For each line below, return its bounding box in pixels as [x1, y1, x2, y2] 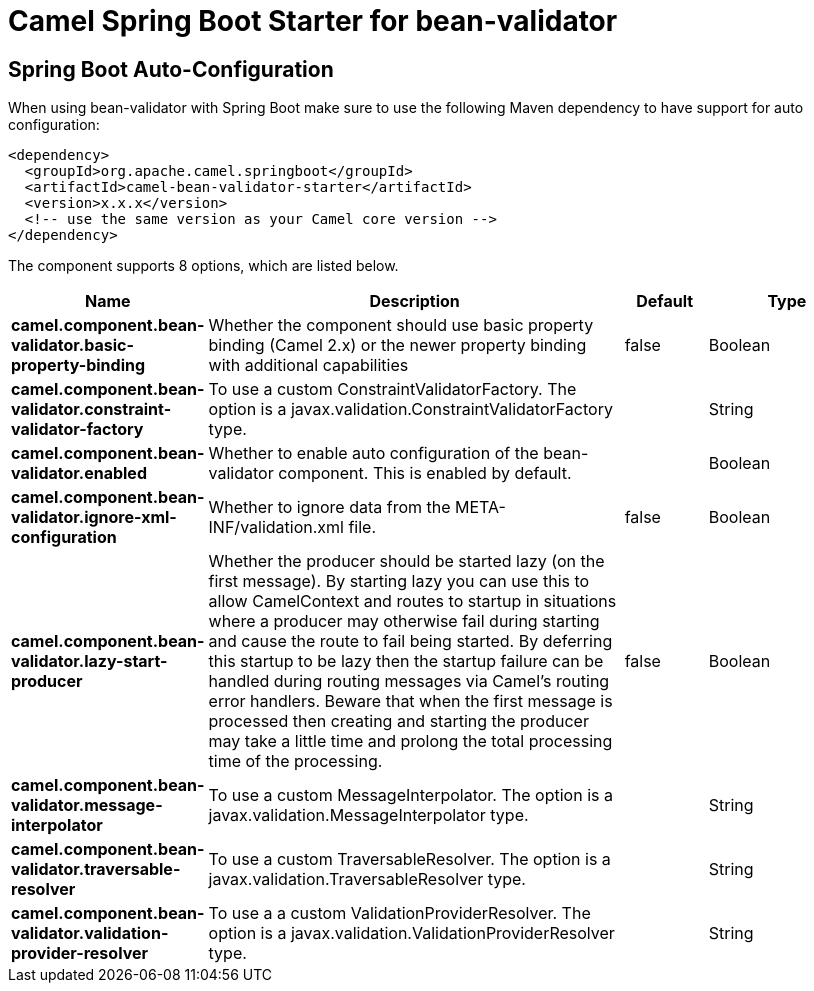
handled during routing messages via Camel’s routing [208, 671, 610, 692]
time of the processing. [208, 751, 383, 772]
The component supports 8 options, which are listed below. [8, 257, 399, 275]
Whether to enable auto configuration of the [208, 443, 539, 464]
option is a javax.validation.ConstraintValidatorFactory [208, 399, 613, 420]
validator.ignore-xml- [11, 507, 177, 528]
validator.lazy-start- [11, 651, 168, 672]
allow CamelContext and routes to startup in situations [208, 591, 617, 612]
